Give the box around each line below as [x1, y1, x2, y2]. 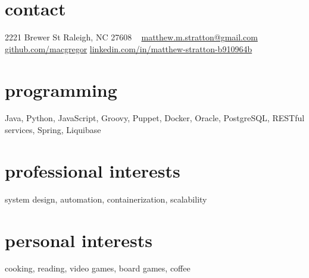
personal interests [5, 228, 152, 252]
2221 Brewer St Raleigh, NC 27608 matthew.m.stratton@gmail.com [5, 31, 258, 43]
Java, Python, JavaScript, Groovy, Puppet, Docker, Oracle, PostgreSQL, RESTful [5, 112, 305, 124]
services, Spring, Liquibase [5, 124, 101, 136]
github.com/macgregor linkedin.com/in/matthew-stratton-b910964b [5, 42, 252, 55]
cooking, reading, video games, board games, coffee [5, 262, 191, 274]
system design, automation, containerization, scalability [5, 192, 207, 205]
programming [5, 77, 117, 102]
